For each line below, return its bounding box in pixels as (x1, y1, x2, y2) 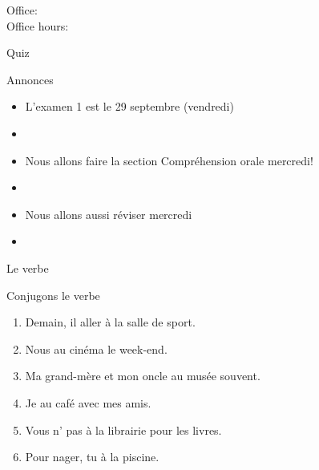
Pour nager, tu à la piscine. (25, 448, 159, 465)
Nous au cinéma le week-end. (25, 340, 168, 357)
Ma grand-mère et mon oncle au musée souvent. (25, 367, 260, 384)
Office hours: (6, 17, 69, 34)
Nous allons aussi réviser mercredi (25, 205, 192, 222)
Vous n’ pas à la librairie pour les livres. (25, 421, 222, 438)
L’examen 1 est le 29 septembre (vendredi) (25, 98, 234, 115)
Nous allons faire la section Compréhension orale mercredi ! (25, 152, 313, 168)
